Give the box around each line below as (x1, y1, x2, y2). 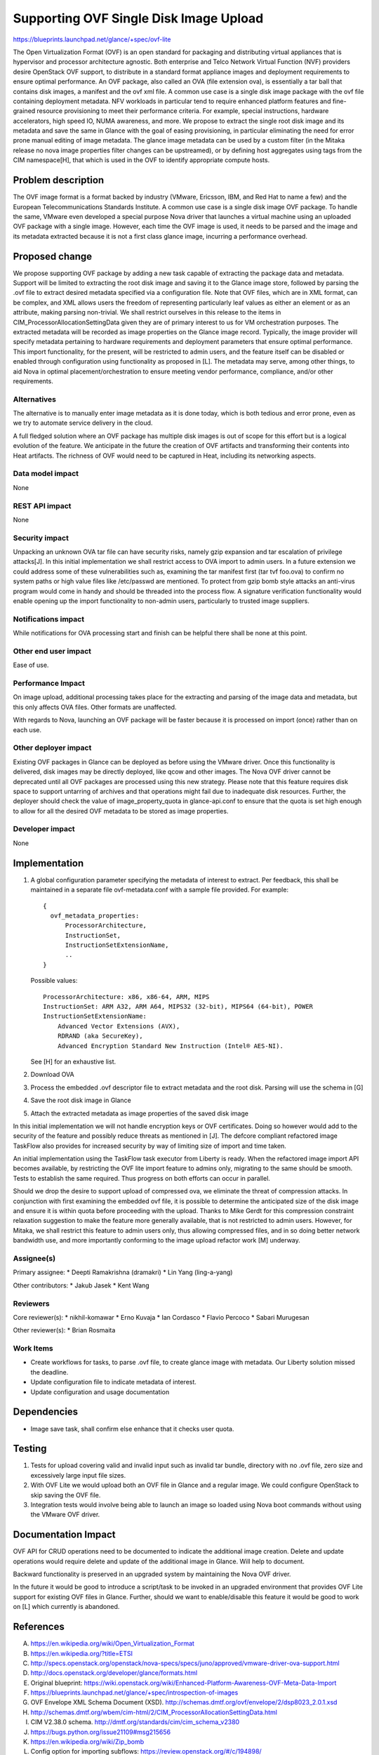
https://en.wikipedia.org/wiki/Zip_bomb (30, 1737, 144, 1746)
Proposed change (13, 250, 93, 263)
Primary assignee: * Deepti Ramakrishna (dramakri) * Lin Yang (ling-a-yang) (13, 1268, 233, 1277)
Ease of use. (13, 661, 49, 670)
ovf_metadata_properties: (50, 911, 140, 920)
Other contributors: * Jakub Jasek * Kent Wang (13, 1281, 150, 1290)
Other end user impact (13, 646, 91, 656)
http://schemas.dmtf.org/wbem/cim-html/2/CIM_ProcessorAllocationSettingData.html (30, 1708, 277, 1716)
